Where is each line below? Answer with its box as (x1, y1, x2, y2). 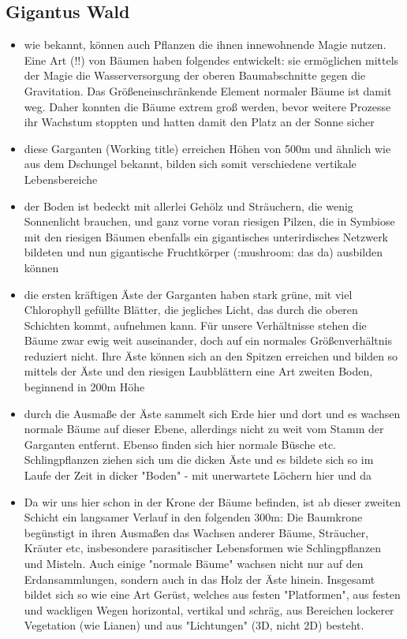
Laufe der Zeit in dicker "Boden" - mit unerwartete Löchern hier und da (24, 467, 372, 484)
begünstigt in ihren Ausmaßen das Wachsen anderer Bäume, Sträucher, (24, 524, 369, 540)
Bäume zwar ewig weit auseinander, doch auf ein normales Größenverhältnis (24, 332, 392, 349)
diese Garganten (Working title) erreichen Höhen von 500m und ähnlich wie (24, 140, 391, 156)
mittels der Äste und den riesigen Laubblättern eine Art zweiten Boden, (24, 363, 373, 379)
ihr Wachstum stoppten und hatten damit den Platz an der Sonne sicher (24, 114, 375, 130)
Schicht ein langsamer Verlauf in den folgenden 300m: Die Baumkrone (24, 509, 363, 525)
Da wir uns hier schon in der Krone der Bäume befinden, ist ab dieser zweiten (24, 493, 401, 510)
